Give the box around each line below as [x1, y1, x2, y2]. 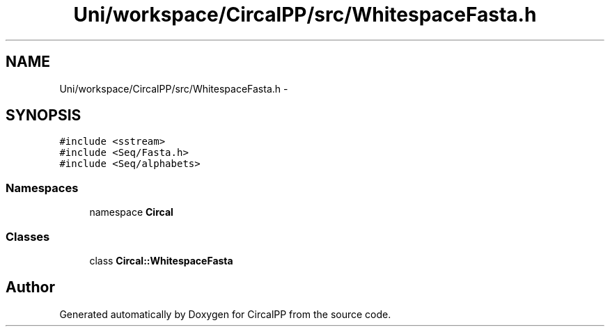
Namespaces [6, 180, 79, 195]
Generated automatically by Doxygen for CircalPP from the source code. [59, 308, 391, 320]
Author [6, 278, 55, 297]
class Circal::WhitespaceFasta [89, 254, 233, 267]
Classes [6, 229, 50, 244]
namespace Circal [89, 206, 173, 219]
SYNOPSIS [6, 106, 81, 125]
